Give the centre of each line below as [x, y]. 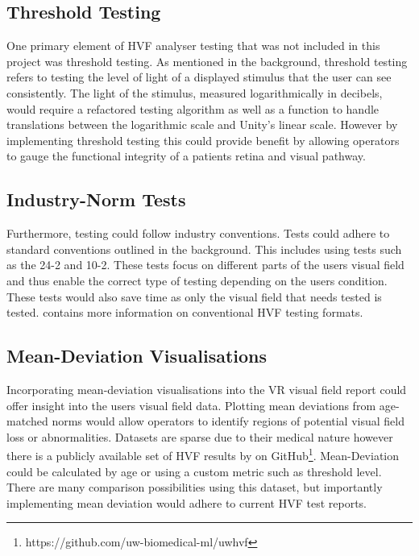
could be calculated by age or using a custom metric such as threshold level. [194, 471]
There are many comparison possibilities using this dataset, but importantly [195, 487]
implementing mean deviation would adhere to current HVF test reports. [187, 502]
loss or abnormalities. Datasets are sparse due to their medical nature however [200, 436]
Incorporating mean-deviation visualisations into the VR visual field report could [207, 389]
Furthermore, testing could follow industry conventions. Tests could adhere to [198, 233]
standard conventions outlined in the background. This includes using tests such [204, 249]
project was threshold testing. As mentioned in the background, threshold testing [207, 61]
